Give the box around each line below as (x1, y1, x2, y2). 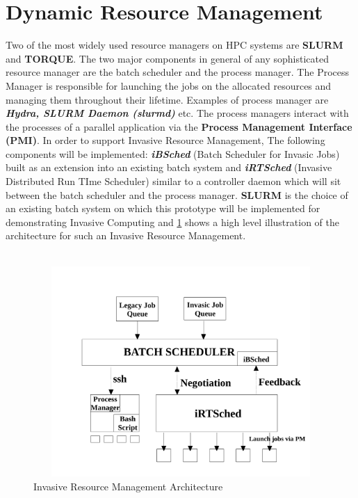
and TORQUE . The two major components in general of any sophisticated (6, 51, 329, 65)
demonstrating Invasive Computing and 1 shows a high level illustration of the (6, 214, 339, 229)
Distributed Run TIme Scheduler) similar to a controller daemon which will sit (6, 174, 341, 188)
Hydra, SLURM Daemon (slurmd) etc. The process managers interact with (6, 106, 349, 120)
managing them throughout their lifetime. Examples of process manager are (6, 92, 329, 106)
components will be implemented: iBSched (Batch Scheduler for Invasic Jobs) (6, 146, 340, 161)
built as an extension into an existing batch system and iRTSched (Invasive (6, 160, 332, 175)
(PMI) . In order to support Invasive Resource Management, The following (6, 133, 325, 147)
